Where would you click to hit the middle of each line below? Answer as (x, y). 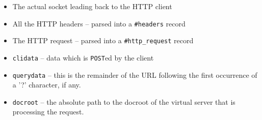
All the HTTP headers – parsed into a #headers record (99, 23)
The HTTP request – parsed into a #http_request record (103, 40)
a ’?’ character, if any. (47, 85)
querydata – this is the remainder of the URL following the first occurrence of (135, 74)
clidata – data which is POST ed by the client (83, 57)
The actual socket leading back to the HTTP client (92, 6)
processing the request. (48, 112)
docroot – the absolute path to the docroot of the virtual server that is (124, 101)
